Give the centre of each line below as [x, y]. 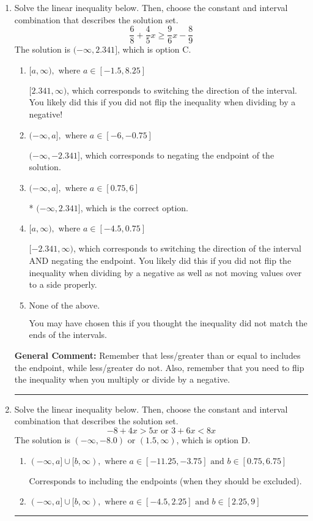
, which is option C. [154, 49]
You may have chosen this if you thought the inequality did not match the [168, 322]
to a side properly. [63, 284]
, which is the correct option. [134, 207]
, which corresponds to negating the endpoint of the [177, 155]
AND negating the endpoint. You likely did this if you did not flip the [160, 260]
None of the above [63, 306]
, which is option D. [213, 439]
